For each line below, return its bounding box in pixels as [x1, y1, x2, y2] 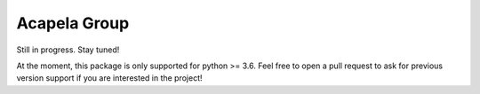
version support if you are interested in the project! [16, 73, 204, 83]
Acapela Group [16, 13, 130, 33]
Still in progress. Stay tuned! [16, 44, 120, 55]
